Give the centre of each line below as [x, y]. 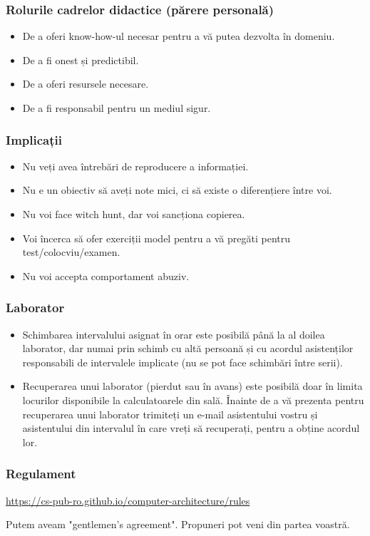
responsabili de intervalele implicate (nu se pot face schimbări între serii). [183, 362]
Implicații [34, 139]
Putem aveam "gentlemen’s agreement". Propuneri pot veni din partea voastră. [178, 524]
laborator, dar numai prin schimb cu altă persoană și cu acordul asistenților [188, 348]
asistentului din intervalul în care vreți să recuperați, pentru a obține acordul [191, 428]
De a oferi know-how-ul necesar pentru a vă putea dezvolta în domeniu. [179, 36]
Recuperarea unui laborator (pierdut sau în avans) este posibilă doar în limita [192, 386]
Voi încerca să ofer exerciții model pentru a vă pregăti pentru [156, 238]
